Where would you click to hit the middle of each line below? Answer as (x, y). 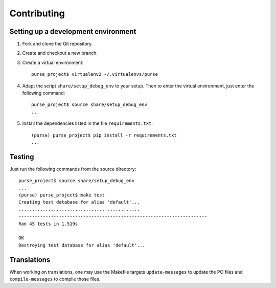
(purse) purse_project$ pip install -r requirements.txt (104, 135)
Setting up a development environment (73, 31)
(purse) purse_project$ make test (62, 195)
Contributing (37, 13)
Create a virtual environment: (53, 62)
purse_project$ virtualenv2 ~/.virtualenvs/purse (95, 74)
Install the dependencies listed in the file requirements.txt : (88, 123)
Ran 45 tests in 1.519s (48, 224)
